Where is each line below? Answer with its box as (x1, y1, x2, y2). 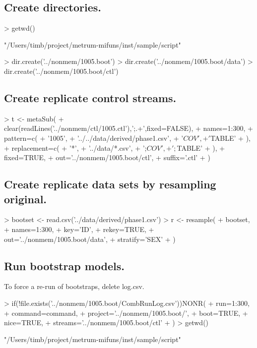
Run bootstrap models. (4, 258, 125, 273)
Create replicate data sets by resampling (4, 176, 216, 192)
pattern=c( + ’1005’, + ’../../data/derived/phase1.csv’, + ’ (4, 132, 184, 143)
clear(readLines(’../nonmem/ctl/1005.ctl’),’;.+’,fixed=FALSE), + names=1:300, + (4, 123, 253, 133)
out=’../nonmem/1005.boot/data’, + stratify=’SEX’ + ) (4, 233, 176, 244)
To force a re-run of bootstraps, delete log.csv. (4, 281, 144, 291)
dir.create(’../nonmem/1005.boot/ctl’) (4, 65, 119, 76)
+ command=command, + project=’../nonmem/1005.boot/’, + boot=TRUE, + (4, 307, 248, 318)
